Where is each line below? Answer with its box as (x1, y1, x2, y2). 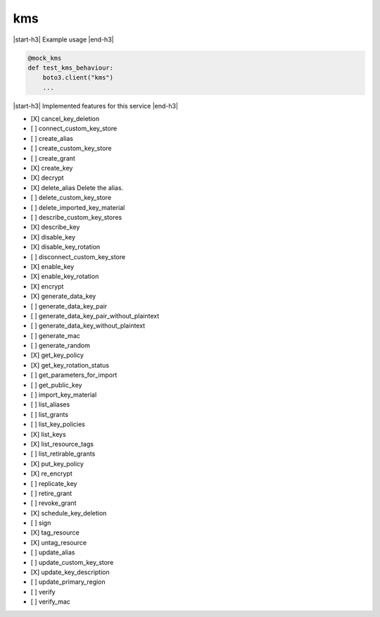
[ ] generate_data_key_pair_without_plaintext (30, 311, 160, 320)
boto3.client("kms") (42, 74, 114, 82)
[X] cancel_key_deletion (30, 115, 100, 123)
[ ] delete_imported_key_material (30, 203, 125, 211)
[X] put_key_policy (30, 459, 84, 468)
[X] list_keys (30, 430, 66, 438)
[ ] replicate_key (30, 479, 77, 487)
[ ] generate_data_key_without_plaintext (30, 321, 146, 330)
